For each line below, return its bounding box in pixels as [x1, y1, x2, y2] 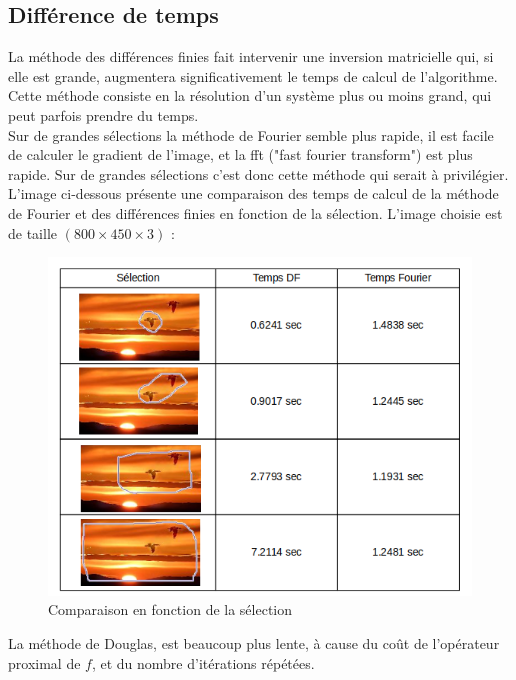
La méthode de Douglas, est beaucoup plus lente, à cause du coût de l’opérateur [8, 633, 500, 654]
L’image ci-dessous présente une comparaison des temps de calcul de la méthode [8, 183, 499, 204]
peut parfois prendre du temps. [8, 104, 199, 125]
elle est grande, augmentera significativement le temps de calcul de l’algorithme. [8, 65, 498, 86]
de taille [8, 222, 57, 243]
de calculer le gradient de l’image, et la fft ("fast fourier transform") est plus [8, 144, 473, 165]
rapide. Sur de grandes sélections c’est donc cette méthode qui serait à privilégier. [8, 163, 509, 184]
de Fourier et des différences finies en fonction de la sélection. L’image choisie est [8, 202, 503, 223]
